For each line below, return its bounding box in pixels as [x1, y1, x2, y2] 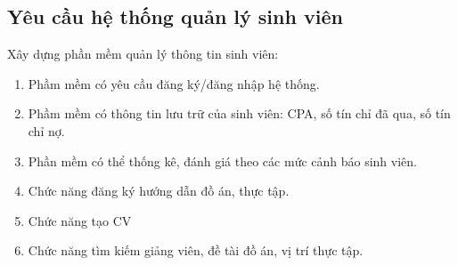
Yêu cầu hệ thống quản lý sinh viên [7, 3, 343, 30]
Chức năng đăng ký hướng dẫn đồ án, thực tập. [28, 181, 290, 200]
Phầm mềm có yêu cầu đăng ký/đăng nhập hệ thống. [28, 74, 320, 92]
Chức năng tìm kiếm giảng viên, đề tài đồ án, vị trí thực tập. [28, 241, 364, 260]
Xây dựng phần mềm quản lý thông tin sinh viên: [7, 44, 279, 63]
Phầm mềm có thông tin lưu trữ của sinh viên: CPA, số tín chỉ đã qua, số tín [28, 104, 451, 123]
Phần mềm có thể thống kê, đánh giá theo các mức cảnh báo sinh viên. [28, 151, 417, 170]
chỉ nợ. [28, 121, 65, 140]
